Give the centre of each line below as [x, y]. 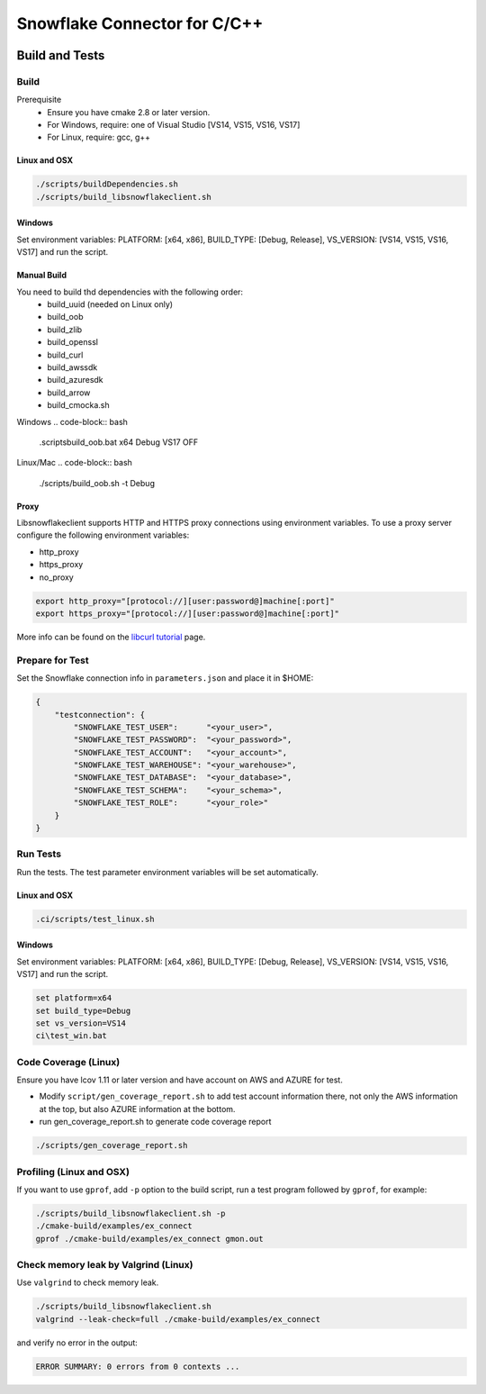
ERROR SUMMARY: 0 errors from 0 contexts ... [138, 1366]
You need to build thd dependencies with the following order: [130, 292]
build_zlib [65, 330]
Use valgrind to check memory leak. [88, 1282]
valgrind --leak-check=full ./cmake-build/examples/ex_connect [178, 1319]
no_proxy [56, 577]
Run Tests [39, 854]
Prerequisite [39, 100]
